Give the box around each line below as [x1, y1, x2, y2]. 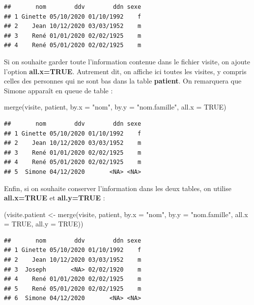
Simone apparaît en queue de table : [4, 85, 113, 95]
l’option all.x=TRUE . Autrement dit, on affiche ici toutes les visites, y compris [4, 66, 247, 76]
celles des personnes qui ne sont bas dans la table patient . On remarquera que [4, 76, 242, 86]
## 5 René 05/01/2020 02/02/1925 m [4, 285, 141, 292]
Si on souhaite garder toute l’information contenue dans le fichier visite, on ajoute [4, 56, 250, 66]
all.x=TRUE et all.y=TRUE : [4, 193, 105, 203]
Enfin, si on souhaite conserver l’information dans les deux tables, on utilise [4, 183, 231, 193]
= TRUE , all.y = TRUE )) [4, 219, 84, 229]
